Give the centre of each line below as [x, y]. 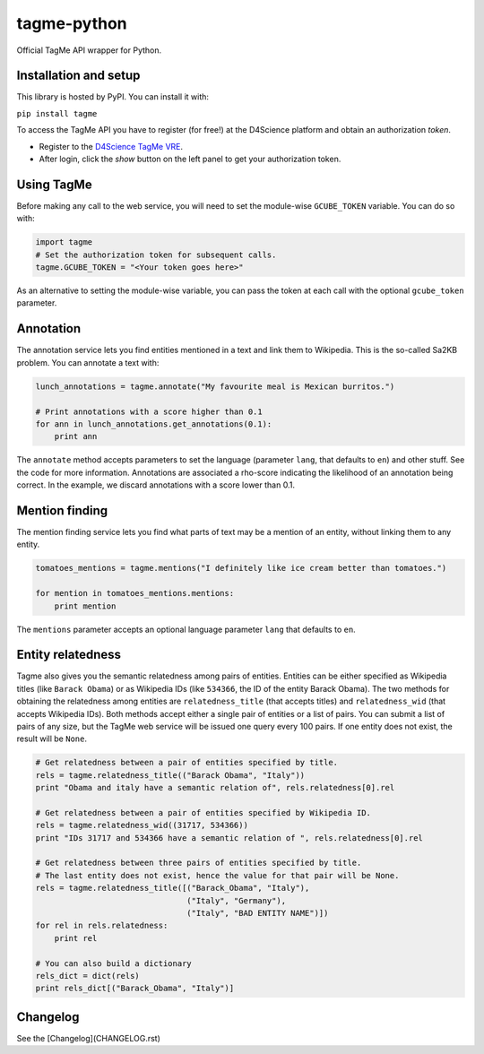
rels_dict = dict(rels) [88, 976]
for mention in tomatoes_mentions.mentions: [135, 593]
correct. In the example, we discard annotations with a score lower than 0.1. [156, 485]
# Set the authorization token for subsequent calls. [156, 255]
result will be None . [52, 739]
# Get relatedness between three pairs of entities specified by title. [199, 863]
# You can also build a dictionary [113, 963]
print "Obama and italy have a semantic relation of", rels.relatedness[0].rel [215, 788]
